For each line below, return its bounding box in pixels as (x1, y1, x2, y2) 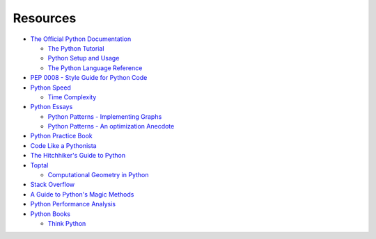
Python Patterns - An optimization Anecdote (47, 122, 175, 131)
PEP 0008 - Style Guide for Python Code (30, 74, 148, 82)
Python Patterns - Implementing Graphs (47, 112, 162, 121)
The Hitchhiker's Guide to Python (30, 151, 126, 160)
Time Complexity (47, 92, 97, 101)
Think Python (47, 219, 86, 227)
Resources (13, 10, 77, 26)
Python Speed (30, 83, 71, 92)
